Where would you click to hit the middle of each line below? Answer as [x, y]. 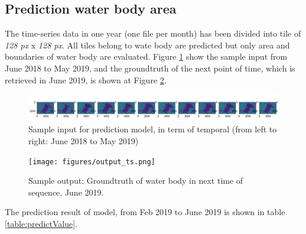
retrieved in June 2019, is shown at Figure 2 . [86, 79]
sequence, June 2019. [66, 192]
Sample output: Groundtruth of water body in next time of [136, 181]
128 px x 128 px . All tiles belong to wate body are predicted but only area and [147, 45]
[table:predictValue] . [41, 223]
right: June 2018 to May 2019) [84, 140]
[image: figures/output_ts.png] [92, 162]
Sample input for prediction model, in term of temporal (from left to [153, 129]
